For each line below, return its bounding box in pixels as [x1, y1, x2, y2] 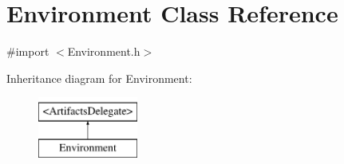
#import [6, 43, 49, 60]
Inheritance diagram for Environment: [6, 69, 192, 86]
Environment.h [67, 43, 140, 60]
